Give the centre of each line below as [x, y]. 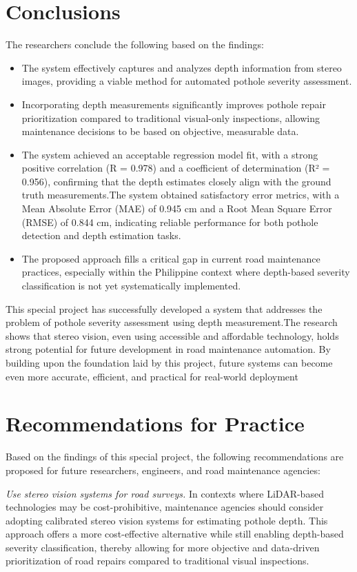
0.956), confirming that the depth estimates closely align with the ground [176, 181]
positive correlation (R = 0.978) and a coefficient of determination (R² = [176, 168]
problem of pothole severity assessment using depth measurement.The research [172, 322]
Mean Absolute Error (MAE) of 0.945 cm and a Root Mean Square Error [177, 208]
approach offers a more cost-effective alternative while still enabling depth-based [175, 534]
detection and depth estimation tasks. [101, 235]
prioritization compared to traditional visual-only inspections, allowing [171, 118]
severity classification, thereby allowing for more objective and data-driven [163, 547]
